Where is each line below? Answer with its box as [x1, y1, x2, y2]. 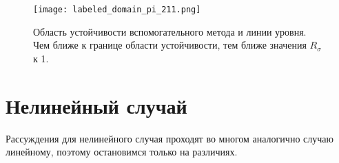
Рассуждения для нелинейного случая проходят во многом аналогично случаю [6, 131, 333, 145]
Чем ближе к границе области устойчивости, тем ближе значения [33, 38, 307, 52]
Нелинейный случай [6, 91, 187, 119]
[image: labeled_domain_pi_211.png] [33, 5, 201, 14]
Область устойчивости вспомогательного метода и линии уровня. [33, 24, 307, 38]
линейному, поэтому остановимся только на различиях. [6, 145, 238, 159]
